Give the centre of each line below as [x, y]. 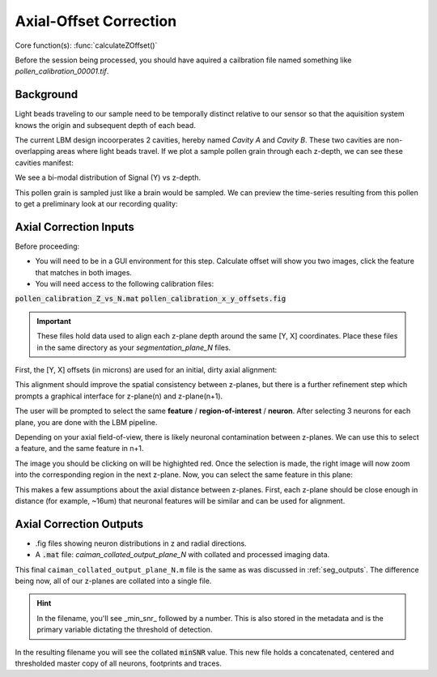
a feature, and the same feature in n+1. [79, 449]
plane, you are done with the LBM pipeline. [86, 422]
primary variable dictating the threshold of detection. [125, 630]
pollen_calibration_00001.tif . [62, 71]
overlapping [35, 151]
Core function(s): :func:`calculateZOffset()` [86, 45]
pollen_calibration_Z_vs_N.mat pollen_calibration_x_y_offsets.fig [151, 299]
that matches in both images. [84, 272]
